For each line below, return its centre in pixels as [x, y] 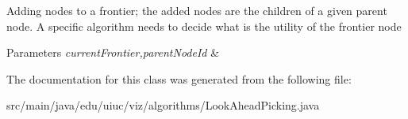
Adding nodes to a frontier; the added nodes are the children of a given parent [197, 10]
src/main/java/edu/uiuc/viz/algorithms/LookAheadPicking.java [163, 105]
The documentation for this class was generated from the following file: [179, 78]
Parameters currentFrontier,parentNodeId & [113, 52]
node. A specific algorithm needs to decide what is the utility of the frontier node [204, 26]
